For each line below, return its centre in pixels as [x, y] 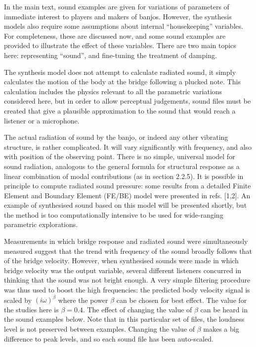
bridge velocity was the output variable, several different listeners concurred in [123, 270]
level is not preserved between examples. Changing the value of [100, 328]
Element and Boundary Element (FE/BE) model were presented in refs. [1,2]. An [127, 195]
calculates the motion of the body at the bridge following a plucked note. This [122, 82]
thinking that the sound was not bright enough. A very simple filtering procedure [127, 280]
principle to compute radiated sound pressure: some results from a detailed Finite [128, 186]
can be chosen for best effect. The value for [182, 300]
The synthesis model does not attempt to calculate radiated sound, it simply [120, 72]
